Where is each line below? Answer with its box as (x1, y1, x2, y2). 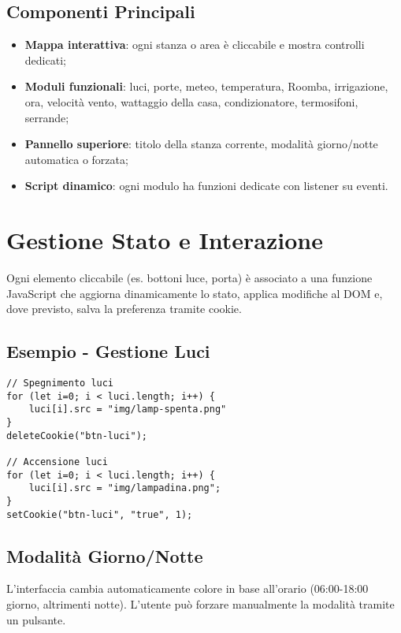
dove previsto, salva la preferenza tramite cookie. (6, 300, 242, 317)
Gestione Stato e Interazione (6, 224, 323, 256)
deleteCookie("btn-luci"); (6, 430, 147, 441)
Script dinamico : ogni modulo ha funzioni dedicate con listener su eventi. (24, 177, 388, 194)
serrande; (24, 109, 69, 125)
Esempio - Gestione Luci (6, 339, 210, 363)
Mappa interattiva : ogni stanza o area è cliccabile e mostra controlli (24, 36, 365, 53)
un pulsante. (6, 611, 66, 627)
